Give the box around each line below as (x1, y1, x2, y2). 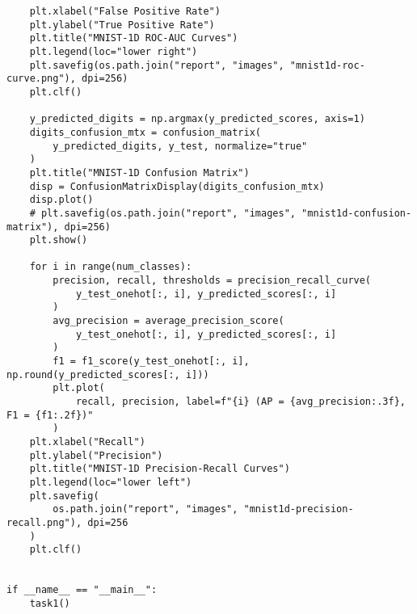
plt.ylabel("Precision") (29, 449, 163, 461)
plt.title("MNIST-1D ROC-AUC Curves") (29, 32, 238, 44)
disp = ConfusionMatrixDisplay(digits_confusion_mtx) (29, 180, 325, 192)
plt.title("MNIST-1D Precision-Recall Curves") (29, 463, 290, 475)
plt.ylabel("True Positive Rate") (29, 19, 215, 31)
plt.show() (29, 234, 88, 246)
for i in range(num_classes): (29, 261, 192, 273)
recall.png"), (6, 516, 82, 528)
